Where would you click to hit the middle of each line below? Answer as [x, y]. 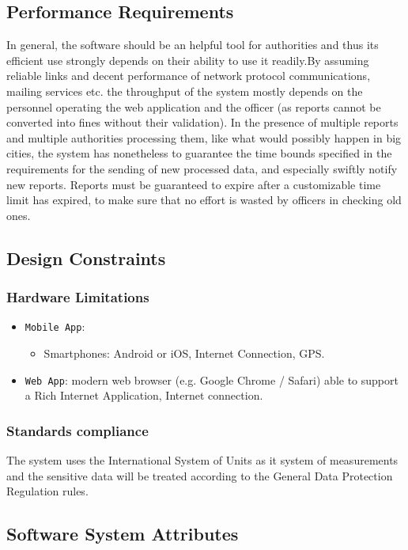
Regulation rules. [47, 491]
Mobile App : [55, 326]
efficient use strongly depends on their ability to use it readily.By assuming [188, 60]
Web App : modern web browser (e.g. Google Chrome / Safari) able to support [212, 379]
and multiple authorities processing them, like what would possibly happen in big [204, 137]
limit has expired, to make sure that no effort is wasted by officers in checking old [204, 200]
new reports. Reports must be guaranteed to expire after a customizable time [194, 184]
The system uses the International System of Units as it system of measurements [202, 460]
